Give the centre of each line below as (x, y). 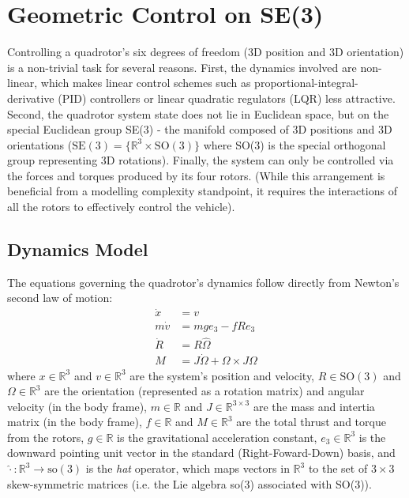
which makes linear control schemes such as (146, 83)
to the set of (338, 468)
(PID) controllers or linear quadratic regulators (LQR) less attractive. (227, 98)
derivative (31, 98)
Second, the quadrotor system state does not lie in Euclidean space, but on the (198, 113)
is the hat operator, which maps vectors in (188, 468)
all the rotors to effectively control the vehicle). (121, 207)
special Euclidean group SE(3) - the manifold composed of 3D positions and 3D (200, 129)
